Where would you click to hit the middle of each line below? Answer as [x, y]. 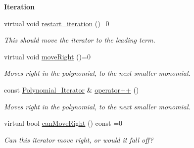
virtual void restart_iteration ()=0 [57, 23]
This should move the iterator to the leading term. [80, 40]
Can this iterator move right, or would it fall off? [79, 139]
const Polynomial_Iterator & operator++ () [72, 89]
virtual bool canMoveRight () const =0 [63, 123]
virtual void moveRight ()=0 [47, 56]
